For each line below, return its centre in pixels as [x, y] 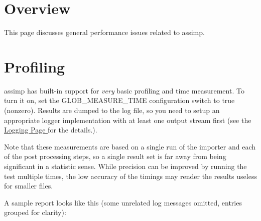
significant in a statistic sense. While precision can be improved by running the [125, 166]
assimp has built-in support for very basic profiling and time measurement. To [124, 90]
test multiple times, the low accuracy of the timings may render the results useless [130, 176]
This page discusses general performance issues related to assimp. [104, 32]
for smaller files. [29, 186]
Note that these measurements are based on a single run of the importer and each [130, 146]
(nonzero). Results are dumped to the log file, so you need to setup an [112, 110]
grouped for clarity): [35, 212]
